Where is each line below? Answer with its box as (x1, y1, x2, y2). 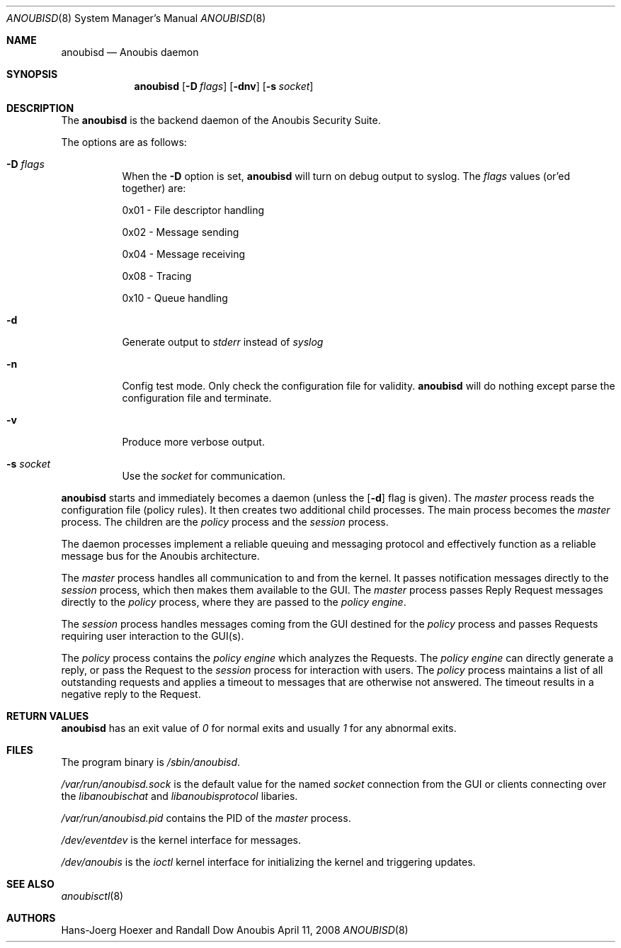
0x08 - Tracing (122, 270, 192, 282)
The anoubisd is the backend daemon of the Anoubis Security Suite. (61, 114, 381, 126)
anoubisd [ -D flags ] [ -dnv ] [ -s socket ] (134, 80, 314, 92)
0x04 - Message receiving (122, 248, 246, 260)
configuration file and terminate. (122, 392, 272, 404)
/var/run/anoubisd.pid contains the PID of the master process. (61, 812, 351, 824)
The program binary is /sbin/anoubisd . (61, 756, 241, 768)
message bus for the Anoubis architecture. (61, 550, 260, 562)
